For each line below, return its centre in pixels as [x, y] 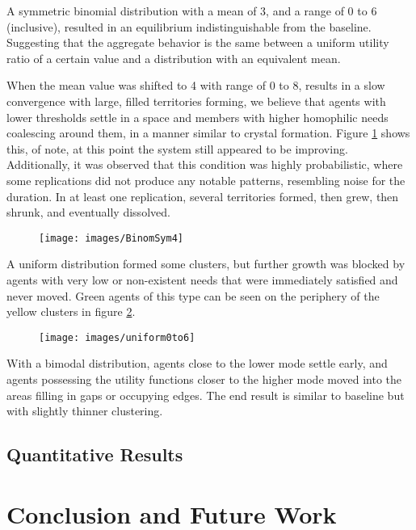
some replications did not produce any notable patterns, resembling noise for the [206, 180]
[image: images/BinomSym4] [111, 238]
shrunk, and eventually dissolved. [88, 212]
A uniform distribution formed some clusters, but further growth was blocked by [206, 264]
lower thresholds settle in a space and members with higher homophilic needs [197, 117]
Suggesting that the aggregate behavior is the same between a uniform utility [198, 42]
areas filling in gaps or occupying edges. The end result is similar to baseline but [206, 395]
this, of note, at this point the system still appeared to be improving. [177, 148]
